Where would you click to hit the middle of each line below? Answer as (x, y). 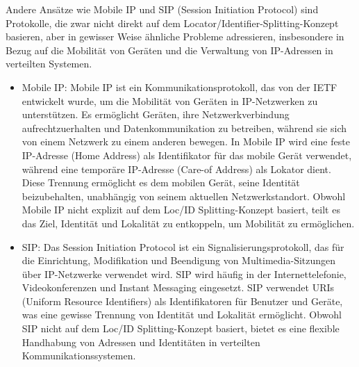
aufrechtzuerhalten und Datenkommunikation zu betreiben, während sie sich (184, 128)
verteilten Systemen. (49, 64)
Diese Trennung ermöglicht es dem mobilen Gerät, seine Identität (161, 182)
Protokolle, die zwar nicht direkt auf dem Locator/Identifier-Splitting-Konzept (172, 23)
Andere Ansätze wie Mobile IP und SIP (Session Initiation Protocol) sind (162, 9)
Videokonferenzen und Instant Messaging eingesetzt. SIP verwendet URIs (178, 287)
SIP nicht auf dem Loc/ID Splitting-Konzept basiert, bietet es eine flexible (181, 328)
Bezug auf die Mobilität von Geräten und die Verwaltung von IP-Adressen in (169, 50)
